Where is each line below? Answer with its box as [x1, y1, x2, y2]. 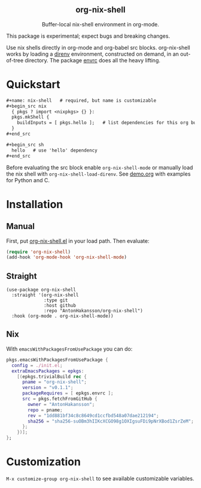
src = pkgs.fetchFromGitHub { [22, 396, 98, 402]
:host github [44, 303, 77, 309]
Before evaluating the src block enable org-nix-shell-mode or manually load [6, 164, 193, 171]
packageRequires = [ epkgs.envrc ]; [22, 390, 114, 396]
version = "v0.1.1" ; [22, 385, 74, 391]
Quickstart [6, 78, 61, 91]
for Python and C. [6, 176, 50, 183]
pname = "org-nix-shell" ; [22, 379, 87, 385]
